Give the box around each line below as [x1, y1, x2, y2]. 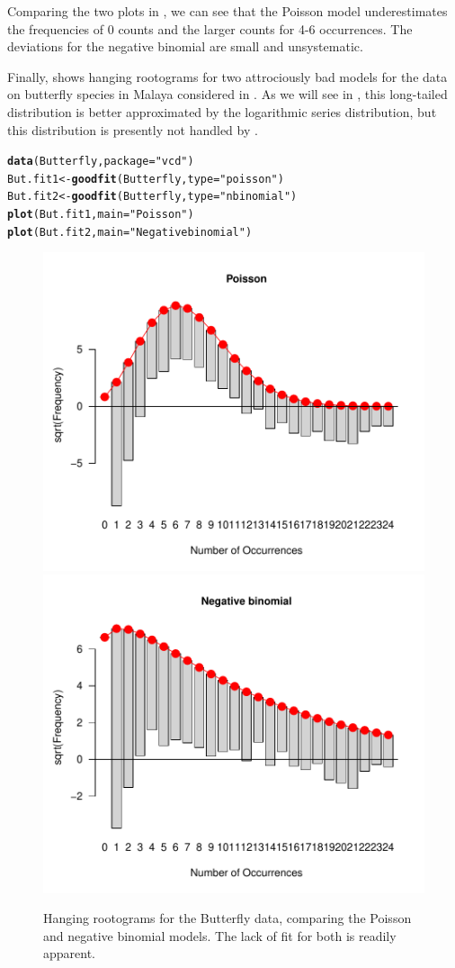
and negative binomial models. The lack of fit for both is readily [43, 926, 397, 945]
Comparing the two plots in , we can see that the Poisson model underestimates [7, 2, 448, 20]
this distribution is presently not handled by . [7, 120, 258, 139]
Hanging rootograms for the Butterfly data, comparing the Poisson [43, 909, 412, 927]
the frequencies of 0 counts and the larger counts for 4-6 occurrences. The [7, 19, 413, 38]
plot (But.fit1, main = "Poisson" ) [7, 208, 194, 222]
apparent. [43, 944, 96, 963]
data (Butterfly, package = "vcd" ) [7, 155, 194, 168]
